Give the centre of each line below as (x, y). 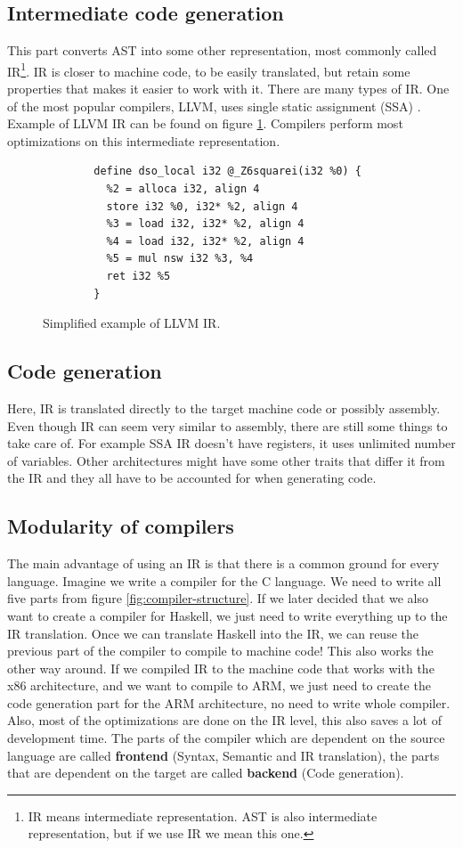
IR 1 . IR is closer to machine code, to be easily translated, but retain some (209, 69)
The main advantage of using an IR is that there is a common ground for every (223, 563)
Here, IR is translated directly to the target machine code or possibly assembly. (224, 408)
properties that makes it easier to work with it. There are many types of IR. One (228, 89)
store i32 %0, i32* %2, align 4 (202, 206)
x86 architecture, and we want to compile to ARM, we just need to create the (219, 685)
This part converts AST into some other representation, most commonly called (222, 50)
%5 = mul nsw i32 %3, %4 (180, 259)
